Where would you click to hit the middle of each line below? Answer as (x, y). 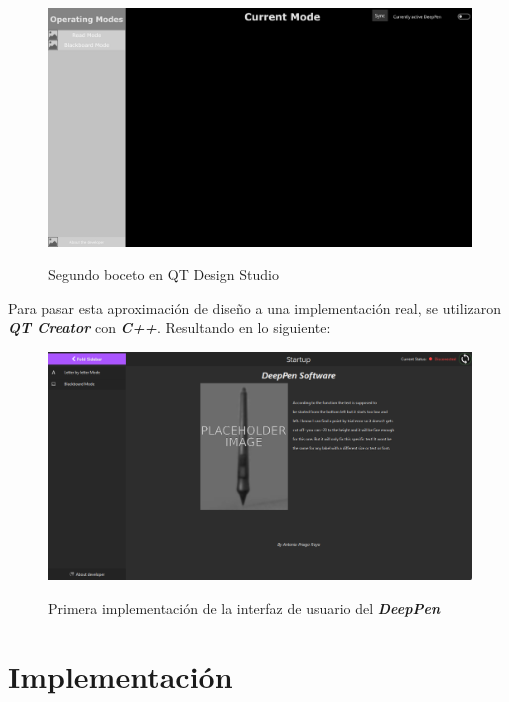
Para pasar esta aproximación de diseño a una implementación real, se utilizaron (255, 307)
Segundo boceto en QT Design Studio (163, 274)
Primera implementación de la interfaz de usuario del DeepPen (244, 607)
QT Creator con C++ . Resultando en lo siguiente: (169, 327)
